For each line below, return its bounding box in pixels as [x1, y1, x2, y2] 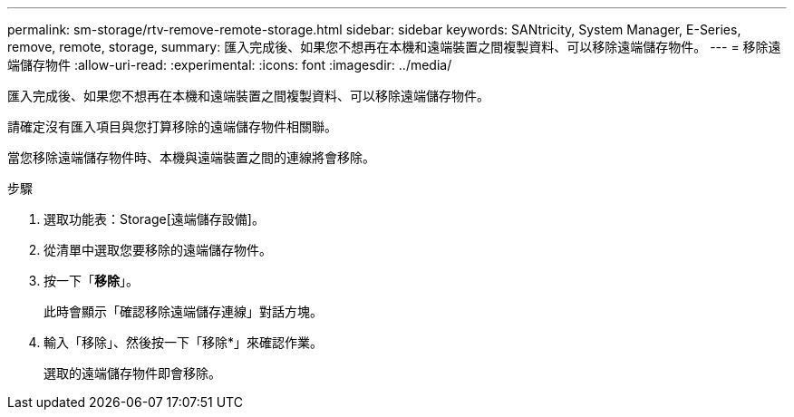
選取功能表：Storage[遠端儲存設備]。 [44, 211, 265, 227]
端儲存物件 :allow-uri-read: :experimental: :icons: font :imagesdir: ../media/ [7, 57, 452, 73]
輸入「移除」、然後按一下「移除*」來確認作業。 [44, 335, 324, 350]
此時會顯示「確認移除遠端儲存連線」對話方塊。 [44, 304, 323, 319]
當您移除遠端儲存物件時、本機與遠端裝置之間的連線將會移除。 [7, 150, 375, 165]
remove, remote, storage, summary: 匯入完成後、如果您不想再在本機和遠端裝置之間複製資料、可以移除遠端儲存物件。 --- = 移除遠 [7, 39, 781, 54]
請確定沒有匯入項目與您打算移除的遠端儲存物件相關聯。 [7, 119, 337, 134]
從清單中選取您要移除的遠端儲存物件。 [44, 242, 272, 257]
